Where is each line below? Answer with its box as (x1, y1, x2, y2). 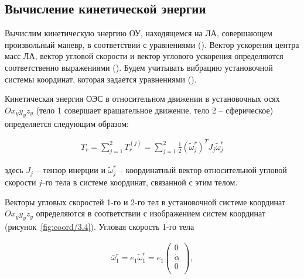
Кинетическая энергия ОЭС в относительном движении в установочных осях (5, 92, 280, 105)
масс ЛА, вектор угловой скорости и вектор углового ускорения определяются (5, 50, 283, 62)
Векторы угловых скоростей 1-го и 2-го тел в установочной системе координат (5, 195, 286, 208)
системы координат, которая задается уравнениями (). (5, 73, 197, 85)
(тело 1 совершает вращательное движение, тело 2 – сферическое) (36, 104, 274, 116)
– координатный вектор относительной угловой (119, 164, 287, 176)
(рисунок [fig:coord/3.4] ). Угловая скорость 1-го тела (5, 220, 194, 232)
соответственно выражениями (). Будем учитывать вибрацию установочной (5, 61, 273, 73)
